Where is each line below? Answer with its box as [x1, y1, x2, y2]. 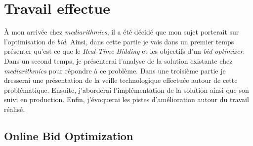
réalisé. [4, 104, 25, 114]
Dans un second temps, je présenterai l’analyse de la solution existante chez [4, 55, 233, 66]
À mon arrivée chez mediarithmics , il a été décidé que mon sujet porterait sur [4, 27, 239, 37]
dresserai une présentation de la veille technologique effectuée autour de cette [4, 75, 238, 85]
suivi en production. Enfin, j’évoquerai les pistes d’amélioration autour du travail [4, 94, 249, 105]
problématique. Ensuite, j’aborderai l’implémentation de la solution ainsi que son [4, 84, 249, 95]
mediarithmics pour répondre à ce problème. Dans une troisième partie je [4, 65, 226, 75]
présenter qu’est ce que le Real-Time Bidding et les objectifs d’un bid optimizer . [4, 46, 245, 56]
